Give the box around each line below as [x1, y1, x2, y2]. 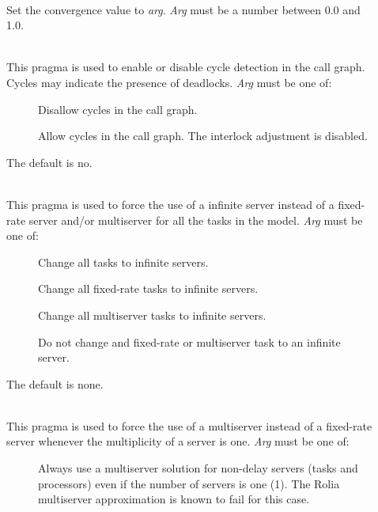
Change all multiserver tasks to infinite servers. [38, 306, 266, 323]
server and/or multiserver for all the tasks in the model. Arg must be [28, 211, 363, 228]
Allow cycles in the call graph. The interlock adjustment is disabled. [38, 127, 368, 144]
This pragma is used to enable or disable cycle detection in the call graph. [6, 59, 365, 75]
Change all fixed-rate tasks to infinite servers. [38, 280, 259, 297]
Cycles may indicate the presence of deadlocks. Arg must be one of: [6, 74, 332, 90]
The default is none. [6, 375, 104, 392]
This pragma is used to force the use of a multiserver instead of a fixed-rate [6, 417, 372, 434]
